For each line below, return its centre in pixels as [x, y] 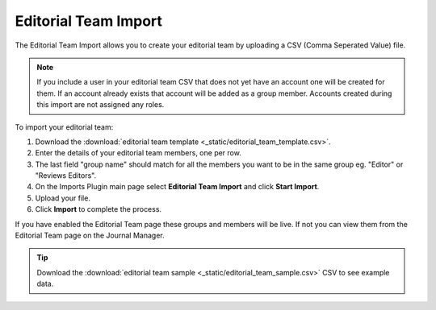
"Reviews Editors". [66, 176]
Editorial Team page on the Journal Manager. [90, 236]
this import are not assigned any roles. [101, 105]
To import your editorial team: [64, 127]
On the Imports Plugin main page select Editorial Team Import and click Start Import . [177, 187]
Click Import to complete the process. [98, 209]
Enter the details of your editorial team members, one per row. [138, 153]
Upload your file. [63, 198]
